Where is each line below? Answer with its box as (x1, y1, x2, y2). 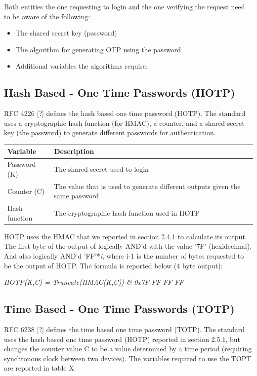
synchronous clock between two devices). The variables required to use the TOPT (4, 353, 252, 363)
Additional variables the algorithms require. (15, 61, 148, 71)
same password (54, 190, 99, 201)
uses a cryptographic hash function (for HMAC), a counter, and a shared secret (4, 117, 245, 128)
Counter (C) (7, 186, 45, 196)
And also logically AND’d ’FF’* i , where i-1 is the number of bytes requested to (4, 251, 244, 261)
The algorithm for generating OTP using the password (15, 44, 181, 54)
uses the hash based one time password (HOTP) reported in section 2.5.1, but (4, 334, 241, 344)
